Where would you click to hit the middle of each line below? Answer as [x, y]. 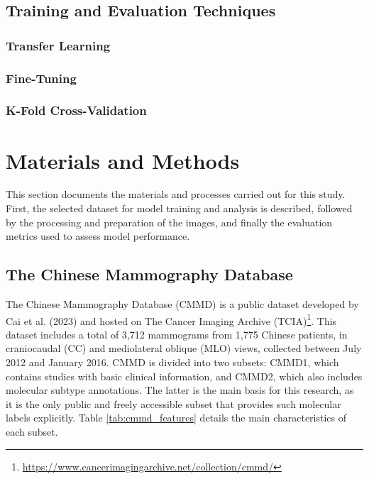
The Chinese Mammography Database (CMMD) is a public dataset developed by [182, 304]
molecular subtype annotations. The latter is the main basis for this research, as [180, 390]
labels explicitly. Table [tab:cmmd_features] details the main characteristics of [176, 418]
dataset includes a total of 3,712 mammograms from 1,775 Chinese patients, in [177, 334]
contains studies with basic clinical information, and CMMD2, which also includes [184, 376]
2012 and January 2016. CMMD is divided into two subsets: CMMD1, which [172, 362]
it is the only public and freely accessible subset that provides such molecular [174, 403]
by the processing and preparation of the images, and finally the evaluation [169, 222]
